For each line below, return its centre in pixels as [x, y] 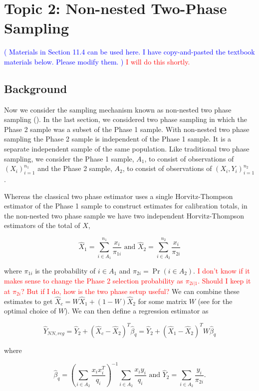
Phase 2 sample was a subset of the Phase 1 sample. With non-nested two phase [127, 129]
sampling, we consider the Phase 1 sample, [69, 158]
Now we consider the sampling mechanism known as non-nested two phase [118, 109]
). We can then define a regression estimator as [137, 311]
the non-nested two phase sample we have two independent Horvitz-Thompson [124, 215]
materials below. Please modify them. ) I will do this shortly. [97, 61]
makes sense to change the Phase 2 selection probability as [94, 280]
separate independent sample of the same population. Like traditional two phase [127, 149]
